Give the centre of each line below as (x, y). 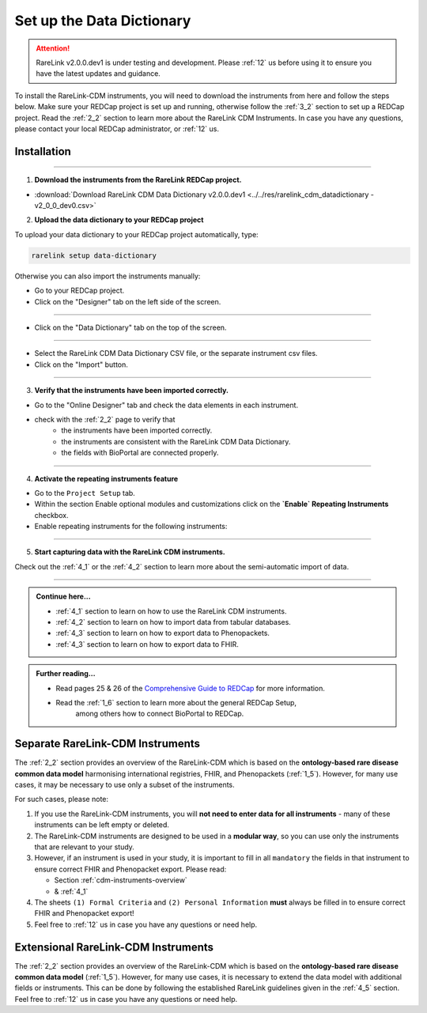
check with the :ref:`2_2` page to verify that (105, 419)
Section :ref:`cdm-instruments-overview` (121, 880)
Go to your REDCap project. (79, 291)
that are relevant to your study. (84, 847)
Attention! (53, 48)
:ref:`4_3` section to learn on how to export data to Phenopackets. (163, 633)
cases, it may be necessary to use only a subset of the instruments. (125, 785)
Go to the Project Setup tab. (85, 493)
